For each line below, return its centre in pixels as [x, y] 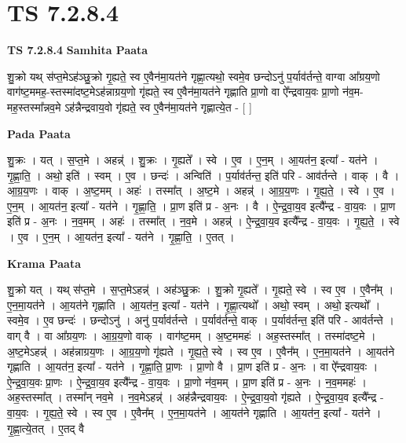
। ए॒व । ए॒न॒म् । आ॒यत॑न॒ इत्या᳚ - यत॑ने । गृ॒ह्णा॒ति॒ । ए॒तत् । [121, 237]
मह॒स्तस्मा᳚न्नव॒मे [34, 106]
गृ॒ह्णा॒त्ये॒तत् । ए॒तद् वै [46, 428]
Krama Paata [44, 263]
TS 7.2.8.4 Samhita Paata [78, 50]
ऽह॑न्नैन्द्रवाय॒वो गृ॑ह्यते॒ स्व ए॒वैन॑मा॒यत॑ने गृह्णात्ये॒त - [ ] [158, 106]
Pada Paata [39, 133]
